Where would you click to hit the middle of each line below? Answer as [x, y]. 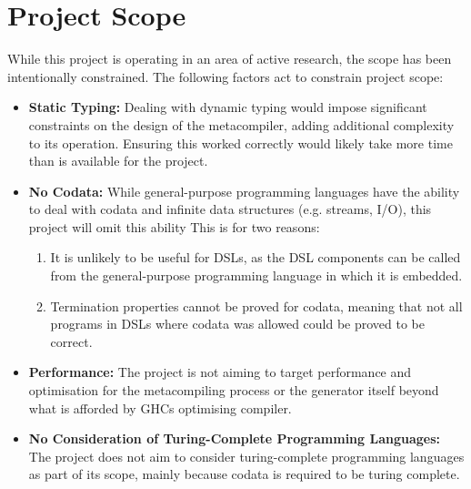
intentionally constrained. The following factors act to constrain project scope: [225, 76]
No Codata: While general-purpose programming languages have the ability [244, 191]
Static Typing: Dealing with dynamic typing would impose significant [228, 107]
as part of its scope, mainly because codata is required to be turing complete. [244, 474]
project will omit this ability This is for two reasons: [174, 226]
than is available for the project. [118, 161]
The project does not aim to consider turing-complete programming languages [246, 456]
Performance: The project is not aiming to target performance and [220, 372]
